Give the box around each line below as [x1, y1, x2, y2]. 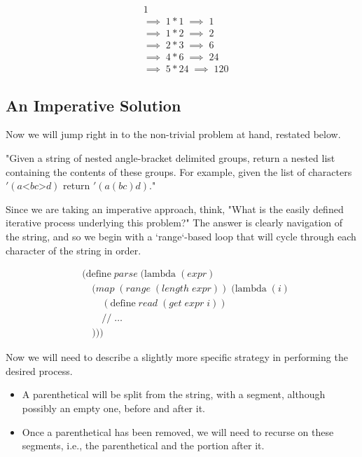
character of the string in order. [6, 243, 141, 257]
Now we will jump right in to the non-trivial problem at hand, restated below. [6, 127, 341, 142]
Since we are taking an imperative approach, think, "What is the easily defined [6, 201, 344, 216]
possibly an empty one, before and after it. [22, 401, 205, 416]
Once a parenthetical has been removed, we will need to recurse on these [22, 424, 334, 439]
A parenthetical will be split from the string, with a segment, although [22, 387, 326, 402]
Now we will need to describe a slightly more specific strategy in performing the [6, 350, 348, 364]
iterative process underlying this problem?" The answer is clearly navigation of [6, 215, 343, 230]
